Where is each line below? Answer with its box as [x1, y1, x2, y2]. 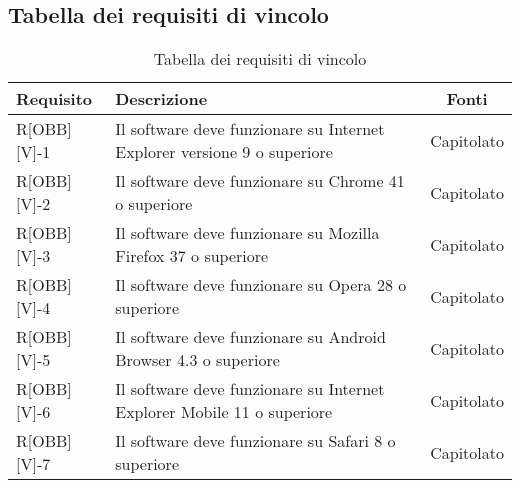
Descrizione [115, 87, 208, 111]
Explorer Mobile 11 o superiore [115, 400, 333, 424]
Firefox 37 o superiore [115, 244, 269, 268]
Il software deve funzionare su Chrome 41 [115, 169, 405, 193]
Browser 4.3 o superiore [115, 348, 280, 372]
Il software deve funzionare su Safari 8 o [115, 429, 396, 453]
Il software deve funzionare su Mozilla [115, 221, 380, 245]
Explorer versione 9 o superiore [115, 140, 333, 164]
